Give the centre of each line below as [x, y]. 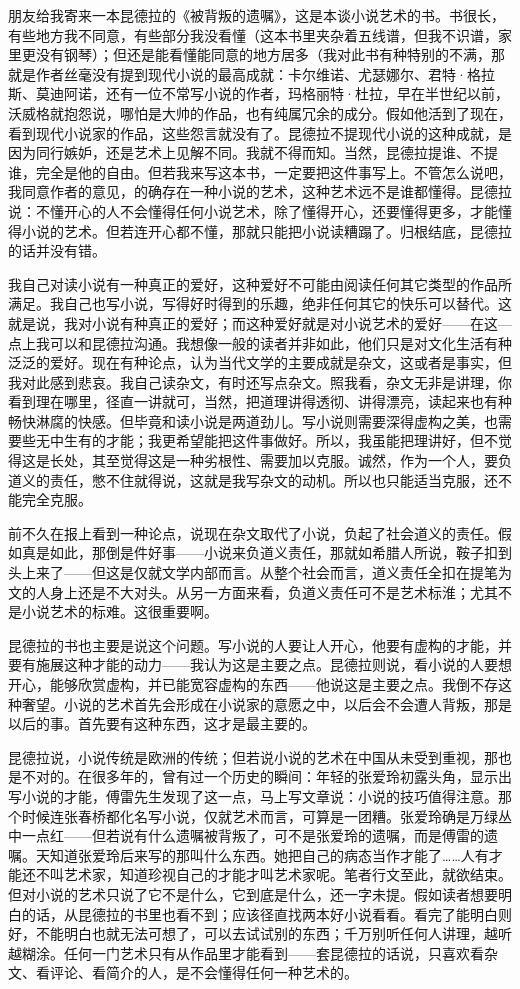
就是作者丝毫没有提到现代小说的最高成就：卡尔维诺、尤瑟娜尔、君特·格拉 [251, 73]
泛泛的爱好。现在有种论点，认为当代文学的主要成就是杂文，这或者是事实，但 [260, 362]
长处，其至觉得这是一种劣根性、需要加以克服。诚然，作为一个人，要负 [280, 460]
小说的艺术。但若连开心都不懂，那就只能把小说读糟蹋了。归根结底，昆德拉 [266, 230]
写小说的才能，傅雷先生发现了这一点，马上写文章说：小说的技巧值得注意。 [253, 795]
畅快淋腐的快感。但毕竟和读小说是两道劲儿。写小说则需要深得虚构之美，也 [253, 420]
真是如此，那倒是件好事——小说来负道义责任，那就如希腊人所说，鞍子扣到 [266, 552]
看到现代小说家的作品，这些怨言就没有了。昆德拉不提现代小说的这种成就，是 [260, 132]
